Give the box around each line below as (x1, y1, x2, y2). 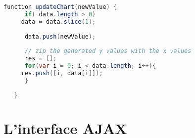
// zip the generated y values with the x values (24, 47, 192, 55)
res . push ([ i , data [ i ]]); (21, 69, 103, 77)
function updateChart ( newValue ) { (3, 3, 117, 10)
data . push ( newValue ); (24, 33, 96, 40)
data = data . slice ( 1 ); (21, 18, 96, 25)
